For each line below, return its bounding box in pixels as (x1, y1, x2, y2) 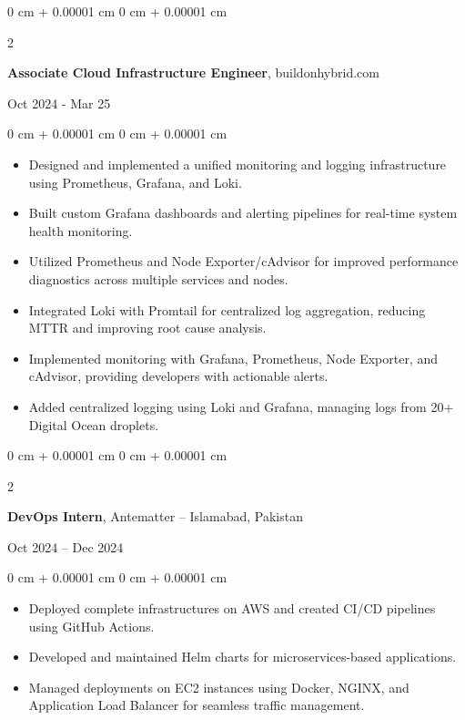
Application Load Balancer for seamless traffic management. (28, 695, 365, 715)
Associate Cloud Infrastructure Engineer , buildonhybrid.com (7, 63, 379, 82)
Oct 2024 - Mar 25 (7, 93, 111, 112)
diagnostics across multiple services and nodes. (28, 269, 288, 288)
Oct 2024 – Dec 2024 (7, 537, 124, 556)
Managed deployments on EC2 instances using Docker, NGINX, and (28, 677, 409, 696)
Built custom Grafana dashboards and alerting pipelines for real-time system (28, 203, 458, 222)
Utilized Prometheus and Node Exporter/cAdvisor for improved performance (28, 252, 459, 271)
